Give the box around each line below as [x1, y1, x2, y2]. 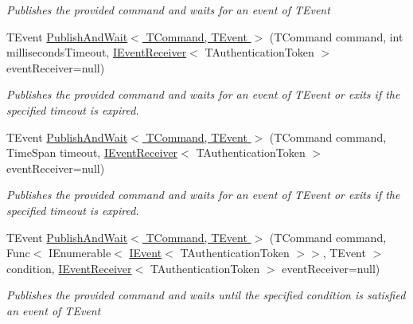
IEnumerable [49, 244, 111, 261]
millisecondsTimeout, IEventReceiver [6, 44, 187, 61]
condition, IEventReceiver [6, 260, 132, 276]
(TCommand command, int [269, 28, 403, 45]
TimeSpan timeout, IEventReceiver [6, 144, 178, 161]
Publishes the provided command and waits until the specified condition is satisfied [6, 287, 406, 303]
